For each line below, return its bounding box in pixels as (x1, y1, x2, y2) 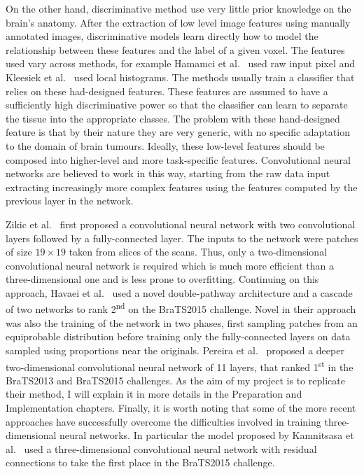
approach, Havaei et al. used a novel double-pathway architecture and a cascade (6, 285, 353, 300)
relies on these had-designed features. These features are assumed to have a (6, 83, 328, 98)
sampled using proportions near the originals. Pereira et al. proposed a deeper (6, 342, 344, 357)
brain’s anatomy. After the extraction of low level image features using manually (6, 15, 351, 29)
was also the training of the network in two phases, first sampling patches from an (6, 315, 358, 330)
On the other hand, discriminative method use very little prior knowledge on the (6, 1, 351, 15)
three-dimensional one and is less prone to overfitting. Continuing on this (6, 272, 319, 286)
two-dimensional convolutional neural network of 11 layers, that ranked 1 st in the (6, 357, 353, 374)
